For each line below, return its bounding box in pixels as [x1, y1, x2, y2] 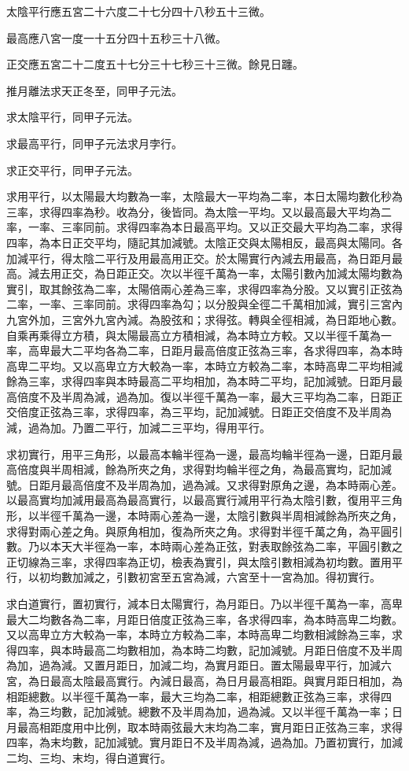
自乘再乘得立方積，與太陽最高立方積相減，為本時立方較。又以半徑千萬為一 [6, 326, 392, 343]
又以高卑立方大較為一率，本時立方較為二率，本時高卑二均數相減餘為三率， [6, 626, 392, 643]
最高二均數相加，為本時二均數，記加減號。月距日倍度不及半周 [83, 641, 403, 658]
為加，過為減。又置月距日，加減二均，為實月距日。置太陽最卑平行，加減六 [6, 657, 392, 673]
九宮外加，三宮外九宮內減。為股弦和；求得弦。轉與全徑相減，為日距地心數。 [6, 311, 403, 327]
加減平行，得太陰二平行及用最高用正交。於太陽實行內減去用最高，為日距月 [6, 249, 392, 266]
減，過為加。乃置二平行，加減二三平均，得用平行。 [6, 419, 271, 436]
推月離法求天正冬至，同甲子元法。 [6, 82, 182, 98]
